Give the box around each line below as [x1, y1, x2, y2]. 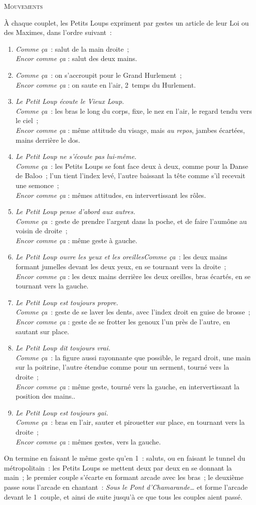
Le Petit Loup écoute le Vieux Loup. [15, 96, 124, 106]
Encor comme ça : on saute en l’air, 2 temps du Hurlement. [15, 79, 196, 90]
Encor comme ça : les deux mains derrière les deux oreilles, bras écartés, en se [15, 271, 251, 281]
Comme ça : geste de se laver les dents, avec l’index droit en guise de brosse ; [15, 307, 251, 317]
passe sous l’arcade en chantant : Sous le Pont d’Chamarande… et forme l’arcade [4, 481, 248, 492]
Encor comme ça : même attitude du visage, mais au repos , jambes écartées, [15, 125, 245, 135]
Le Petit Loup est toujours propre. [15, 297, 119, 307]
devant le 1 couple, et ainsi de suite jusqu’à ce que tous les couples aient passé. [4, 491, 243, 502]
